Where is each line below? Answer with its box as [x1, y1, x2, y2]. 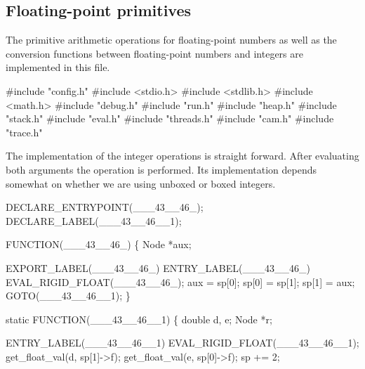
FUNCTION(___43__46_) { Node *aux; [6, 237, 192, 252]
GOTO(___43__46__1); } [6, 288, 131, 303]
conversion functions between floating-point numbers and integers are [6, 46, 303, 60]
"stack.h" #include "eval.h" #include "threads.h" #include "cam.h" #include [6, 111, 334, 126]
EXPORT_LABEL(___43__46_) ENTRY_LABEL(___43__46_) [6, 260, 310, 275]
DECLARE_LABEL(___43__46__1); [6, 213, 182, 228]
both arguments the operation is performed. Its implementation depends [6, 162, 317, 176]
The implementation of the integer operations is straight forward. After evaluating [6, 148, 359, 163]
